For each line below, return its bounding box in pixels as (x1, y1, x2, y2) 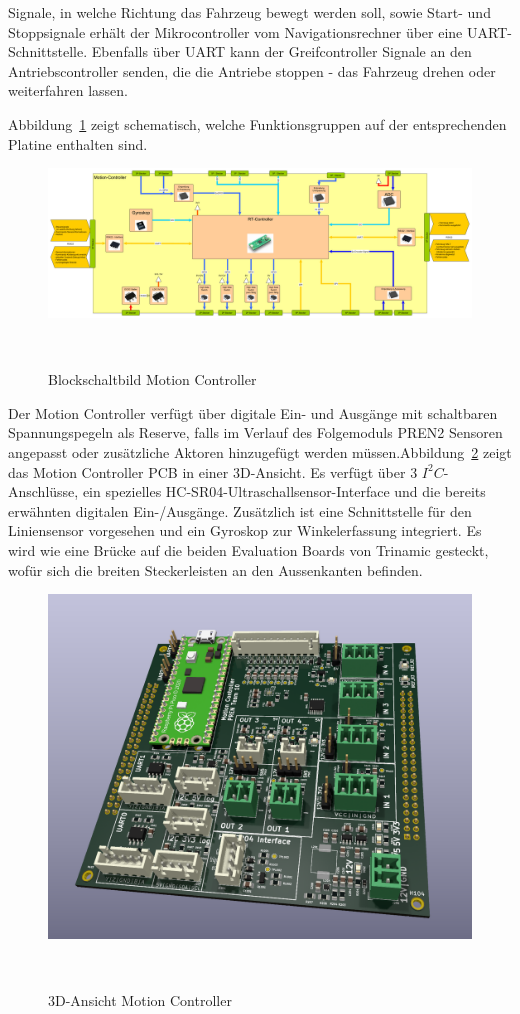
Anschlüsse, (8, 481, 79, 502)
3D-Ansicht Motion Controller (48, 989, 232, 1010)
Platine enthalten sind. (8, 133, 148, 154)
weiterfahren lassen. (8, 80, 129, 101)
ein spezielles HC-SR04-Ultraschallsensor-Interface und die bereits (82, 481, 486, 502)
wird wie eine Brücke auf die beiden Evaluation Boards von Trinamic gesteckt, (8, 539, 489, 560)
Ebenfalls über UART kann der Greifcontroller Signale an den (91, 41, 472, 62)
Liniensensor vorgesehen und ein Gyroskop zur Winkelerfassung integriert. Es (8, 520, 482, 541)
